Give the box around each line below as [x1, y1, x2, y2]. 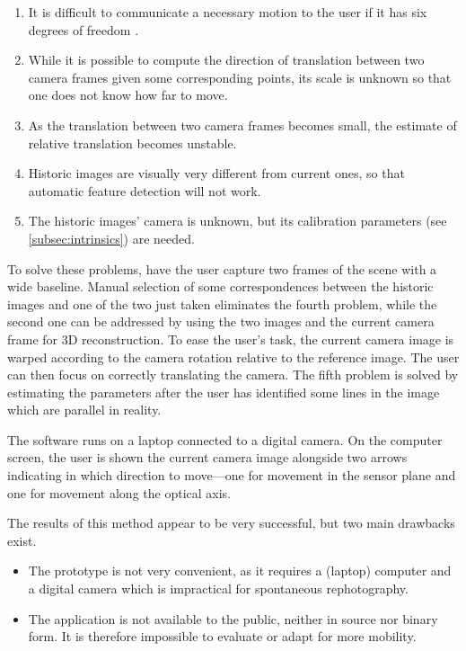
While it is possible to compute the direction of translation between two [28, 50, 425, 69]
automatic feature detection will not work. [28, 181, 261, 200]
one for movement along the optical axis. [7, 483, 231, 502]
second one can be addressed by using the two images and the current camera [7, 312, 435, 331]
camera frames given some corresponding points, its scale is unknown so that [28, 67, 452, 86]
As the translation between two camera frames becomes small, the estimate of [28, 115, 457, 134]
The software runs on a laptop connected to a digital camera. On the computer [7, 430, 443, 449]
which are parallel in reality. [7, 400, 162, 419]
